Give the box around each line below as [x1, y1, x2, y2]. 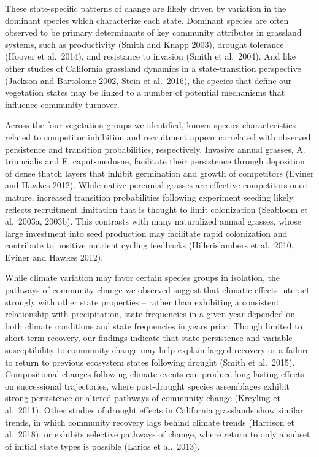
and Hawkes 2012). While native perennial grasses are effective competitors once [5, 179, 307, 191]
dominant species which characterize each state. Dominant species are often [5, 13, 289, 26]
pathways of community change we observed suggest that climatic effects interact [5, 283, 310, 296]
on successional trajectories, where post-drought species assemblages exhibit [5, 379, 290, 392]
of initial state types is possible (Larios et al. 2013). [5, 439, 200, 452]
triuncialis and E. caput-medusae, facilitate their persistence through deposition [5, 155, 305, 167]
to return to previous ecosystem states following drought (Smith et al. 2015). [5, 355, 295, 368]
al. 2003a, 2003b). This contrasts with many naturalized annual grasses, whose [5, 215, 301, 228]
